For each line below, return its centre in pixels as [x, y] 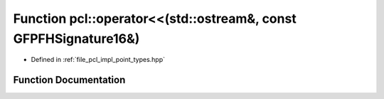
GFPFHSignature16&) [76, 38]
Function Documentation [69, 80]
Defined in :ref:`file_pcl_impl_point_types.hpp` [98, 60]
